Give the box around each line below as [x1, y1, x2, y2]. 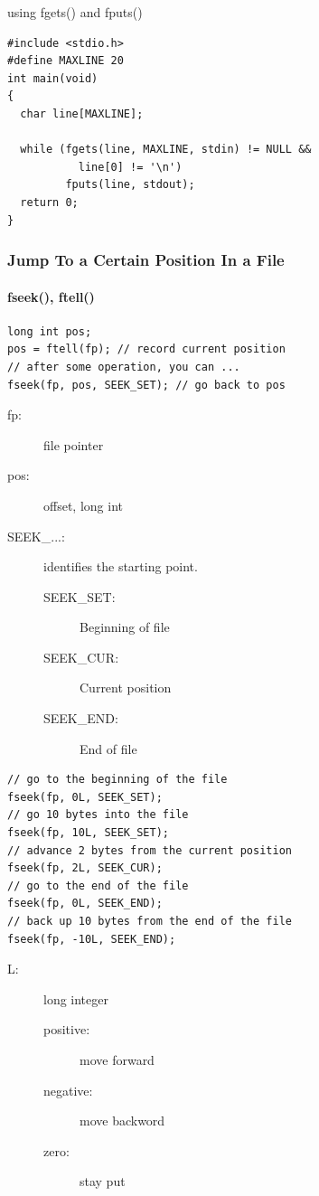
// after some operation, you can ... [7, 360, 240, 373]
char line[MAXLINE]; [20, 107, 144, 120]
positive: [43, 1020, 90, 1039]
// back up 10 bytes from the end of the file [7, 915, 292, 928]
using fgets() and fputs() [7, 3, 143, 21]
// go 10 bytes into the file [7, 808, 189, 822]
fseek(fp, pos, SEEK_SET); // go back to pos [7, 378, 286, 391]
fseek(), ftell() [7, 287, 95, 306]
